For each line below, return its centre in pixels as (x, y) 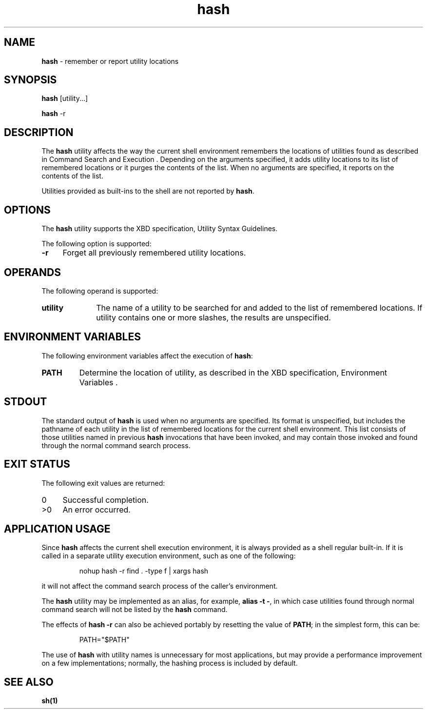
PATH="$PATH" (104, 640)
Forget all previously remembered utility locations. (154, 253)
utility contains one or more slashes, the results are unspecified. (213, 317)
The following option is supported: (97, 244)
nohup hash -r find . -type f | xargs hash (144, 571)
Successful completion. (106, 500)
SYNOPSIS (30, 80)
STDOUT (26, 402)
